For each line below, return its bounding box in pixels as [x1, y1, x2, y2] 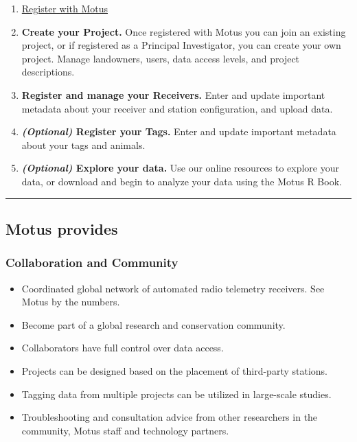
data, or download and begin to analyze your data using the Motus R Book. [21, 174, 342, 188]
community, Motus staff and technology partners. [21, 423, 229, 437]
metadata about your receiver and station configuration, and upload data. [21, 101, 333, 115]
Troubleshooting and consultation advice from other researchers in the [21, 410, 318, 424]
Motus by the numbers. [21, 294, 120, 309]
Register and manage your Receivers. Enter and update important [21, 87, 325, 102]
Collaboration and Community [5, 254, 178, 271]
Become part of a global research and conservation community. [21, 317, 286, 331]
